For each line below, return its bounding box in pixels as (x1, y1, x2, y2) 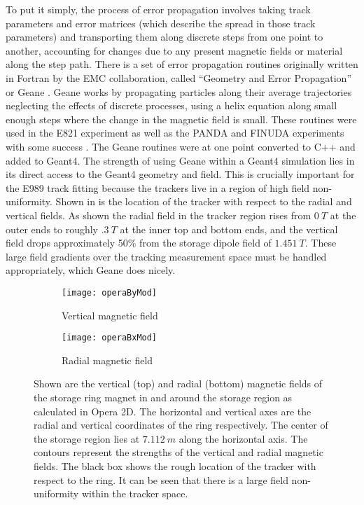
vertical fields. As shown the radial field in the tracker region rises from (6, 207, 311, 222)
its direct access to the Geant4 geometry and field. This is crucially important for (6, 167, 355, 181)
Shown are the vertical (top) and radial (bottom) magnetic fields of (34, 376, 323, 391)
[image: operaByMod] (62, 287, 157, 298)
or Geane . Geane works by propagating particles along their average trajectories (6, 84, 352, 99)
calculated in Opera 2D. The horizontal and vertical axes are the (34, 403, 311, 418)
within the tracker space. (81, 486, 188, 501)
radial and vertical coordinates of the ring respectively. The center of (34, 417, 328, 432)
